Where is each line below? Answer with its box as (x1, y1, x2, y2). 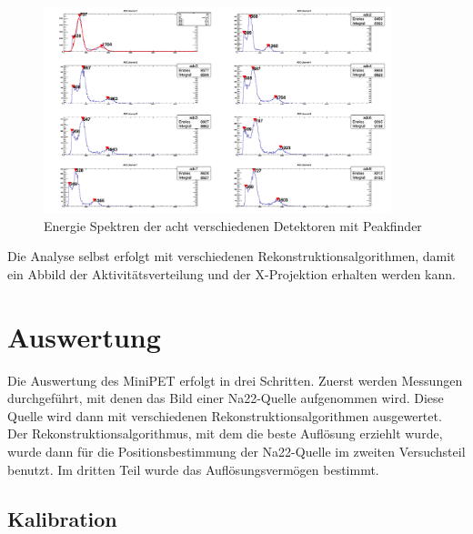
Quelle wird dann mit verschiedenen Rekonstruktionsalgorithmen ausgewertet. (7, 406, 442, 425)
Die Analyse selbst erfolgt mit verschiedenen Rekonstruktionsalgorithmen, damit (7, 247, 456, 266)
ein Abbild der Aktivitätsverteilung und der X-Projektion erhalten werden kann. (7, 264, 456, 283)
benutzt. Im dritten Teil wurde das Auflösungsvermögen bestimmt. (7, 459, 379, 479)
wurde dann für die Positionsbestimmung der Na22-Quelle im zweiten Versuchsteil (7, 442, 466, 461)
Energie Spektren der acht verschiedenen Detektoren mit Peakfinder (44, 216, 422, 235)
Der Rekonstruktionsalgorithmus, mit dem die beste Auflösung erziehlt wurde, (7, 424, 443, 443)
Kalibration (7, 504, 117, 532)
